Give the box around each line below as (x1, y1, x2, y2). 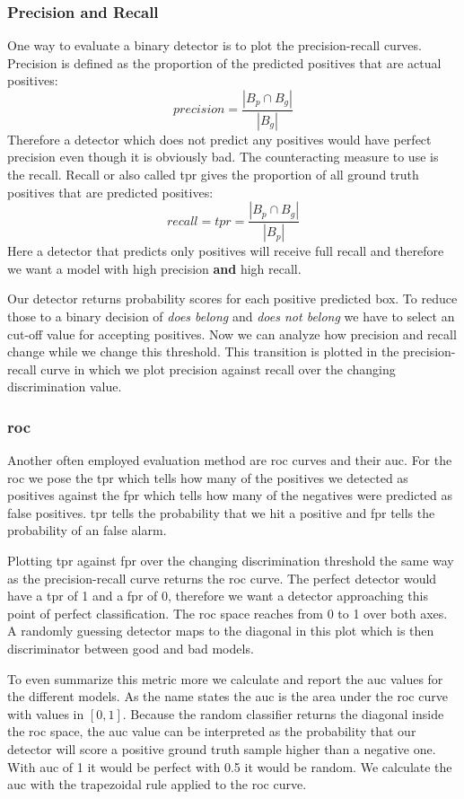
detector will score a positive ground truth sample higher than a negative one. (7, 740, 436, 758)
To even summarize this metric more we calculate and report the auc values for (7, 669, 443, 688)
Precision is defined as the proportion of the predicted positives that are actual (7, 53, 442, 72)
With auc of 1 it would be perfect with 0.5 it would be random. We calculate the (7, 757, 452, 776)
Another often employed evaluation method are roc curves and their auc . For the (7, 451, 452, 470)
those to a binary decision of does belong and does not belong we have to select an (7, 306, 455, 325)
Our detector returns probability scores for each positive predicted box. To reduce (7, 289, 458, 308)
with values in (7, 704, 84, 723)
